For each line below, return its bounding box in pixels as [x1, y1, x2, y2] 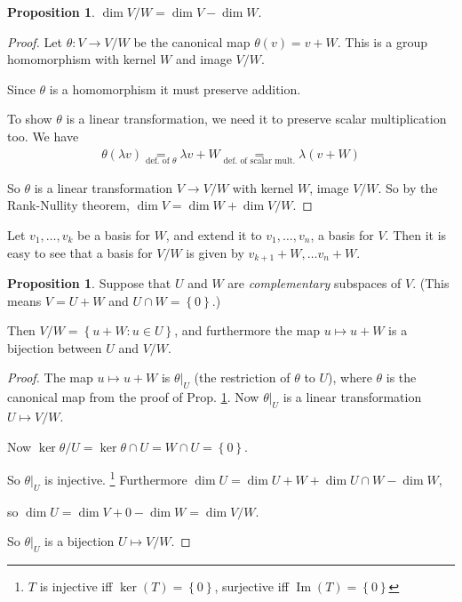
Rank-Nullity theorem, [7, 196, 130, 214]
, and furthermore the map [174, 321, 320, 340]
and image [175, 50, 232, 68]
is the [386, 368, 417, 387]
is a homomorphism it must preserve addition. [49, 79, 301, 98]
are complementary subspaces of [227, 274, 402, 293]
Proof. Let [7, 32, 62, 51]
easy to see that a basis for [7, 243, 153, 261]
